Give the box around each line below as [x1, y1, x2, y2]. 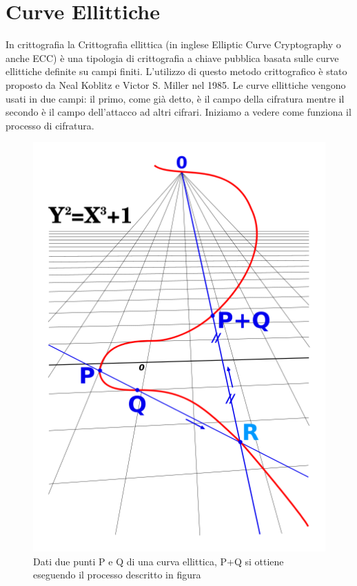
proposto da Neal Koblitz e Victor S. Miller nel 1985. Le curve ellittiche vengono [6, 77, 346, 92]
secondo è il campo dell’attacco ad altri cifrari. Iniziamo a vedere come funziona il [6, 105, 351, 119]
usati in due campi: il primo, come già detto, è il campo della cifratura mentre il [6, 91, 345, 105]
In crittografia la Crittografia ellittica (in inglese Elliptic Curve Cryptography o [6, 37, 341, 52]
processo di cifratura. [6, 118, 94, 132]
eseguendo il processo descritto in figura [33, 567, 201, 582]
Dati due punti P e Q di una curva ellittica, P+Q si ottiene [33, 554, 284, 568]
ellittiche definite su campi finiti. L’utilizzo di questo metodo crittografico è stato [6, 64, 347, 79]
